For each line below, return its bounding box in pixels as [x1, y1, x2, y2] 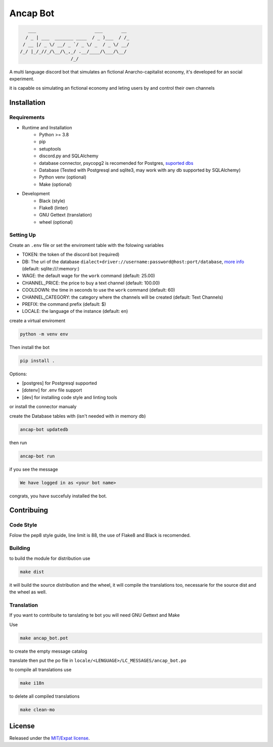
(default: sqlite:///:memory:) [22, 266, 80, 272]
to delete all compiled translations [9, 693, 80, 699]
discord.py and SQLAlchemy [39, 153, 99, 159]
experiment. [9, 76, 35, 82]
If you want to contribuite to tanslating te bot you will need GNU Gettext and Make [9, 612, 180, 618]
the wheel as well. [9, 589, 47, 595]
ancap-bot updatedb [20, 426, 68, 432]
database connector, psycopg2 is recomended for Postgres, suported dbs [39, 160, 194, 166]
